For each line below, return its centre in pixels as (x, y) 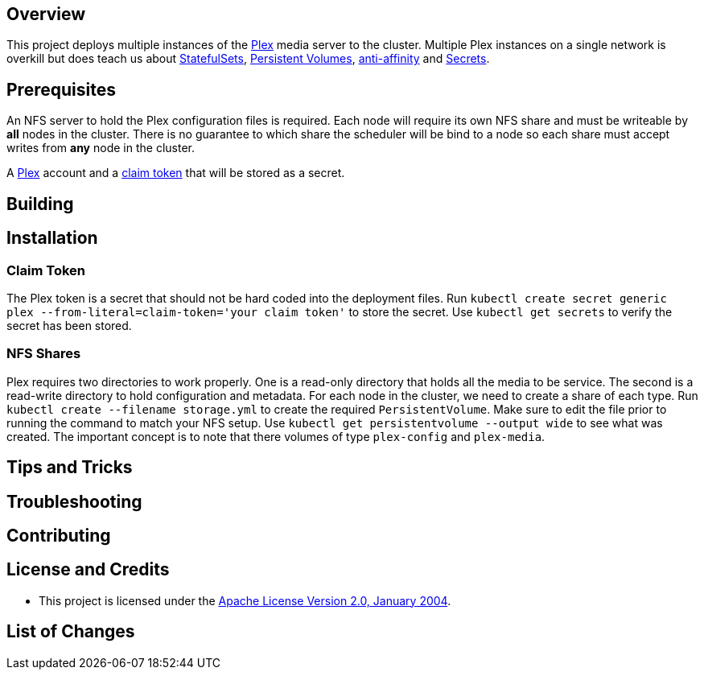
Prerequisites (61, 89)
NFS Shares (44, 354)
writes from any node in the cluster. (101, 148)
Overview (46, 14)
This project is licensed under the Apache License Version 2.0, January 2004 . (245, 600)
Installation (52, 238)
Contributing (59, 535)
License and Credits (88, 570)
